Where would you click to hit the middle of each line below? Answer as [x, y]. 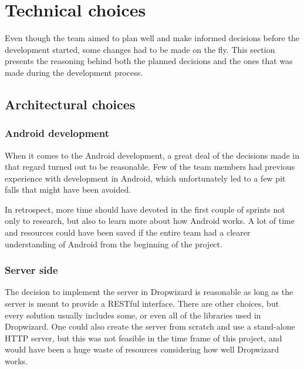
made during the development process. [74, 72]
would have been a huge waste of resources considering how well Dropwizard [142, 349]
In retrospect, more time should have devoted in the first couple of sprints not [145, 209]
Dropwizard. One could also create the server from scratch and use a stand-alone [150, 326]
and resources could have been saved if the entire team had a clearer [128, 232]
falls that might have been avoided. [68, 189]
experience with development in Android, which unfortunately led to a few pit [145, 178]
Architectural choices [70, 104]
